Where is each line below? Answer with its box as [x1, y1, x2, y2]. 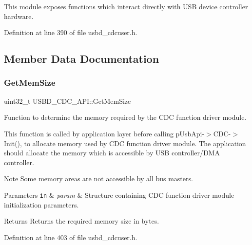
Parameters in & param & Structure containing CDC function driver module [4, 189, 234, 200]
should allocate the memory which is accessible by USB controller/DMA [4, 148, 220, 158]
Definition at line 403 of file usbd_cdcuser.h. [4, 232, 137, 242]
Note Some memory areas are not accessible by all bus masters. [4, 173, 193, 184]
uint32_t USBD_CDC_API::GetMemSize [4, 95, 131, 106]
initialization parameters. [4, 199, 79, 209]
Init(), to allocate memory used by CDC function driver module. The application [4, 138, 246, 148]
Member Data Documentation [4, 51, 159, 66]
